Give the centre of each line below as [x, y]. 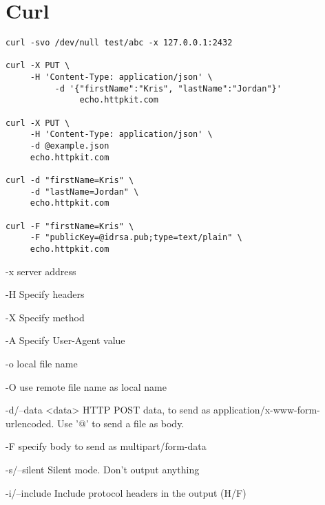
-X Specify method [45, 317]
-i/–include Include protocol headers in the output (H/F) [126, 492]
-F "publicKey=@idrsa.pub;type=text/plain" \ [136, 238]
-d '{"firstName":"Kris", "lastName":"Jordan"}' [168, 88]
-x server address [41, 271]
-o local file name [42, 363]
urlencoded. [30, 423]
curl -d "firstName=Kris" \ [70, 180]
